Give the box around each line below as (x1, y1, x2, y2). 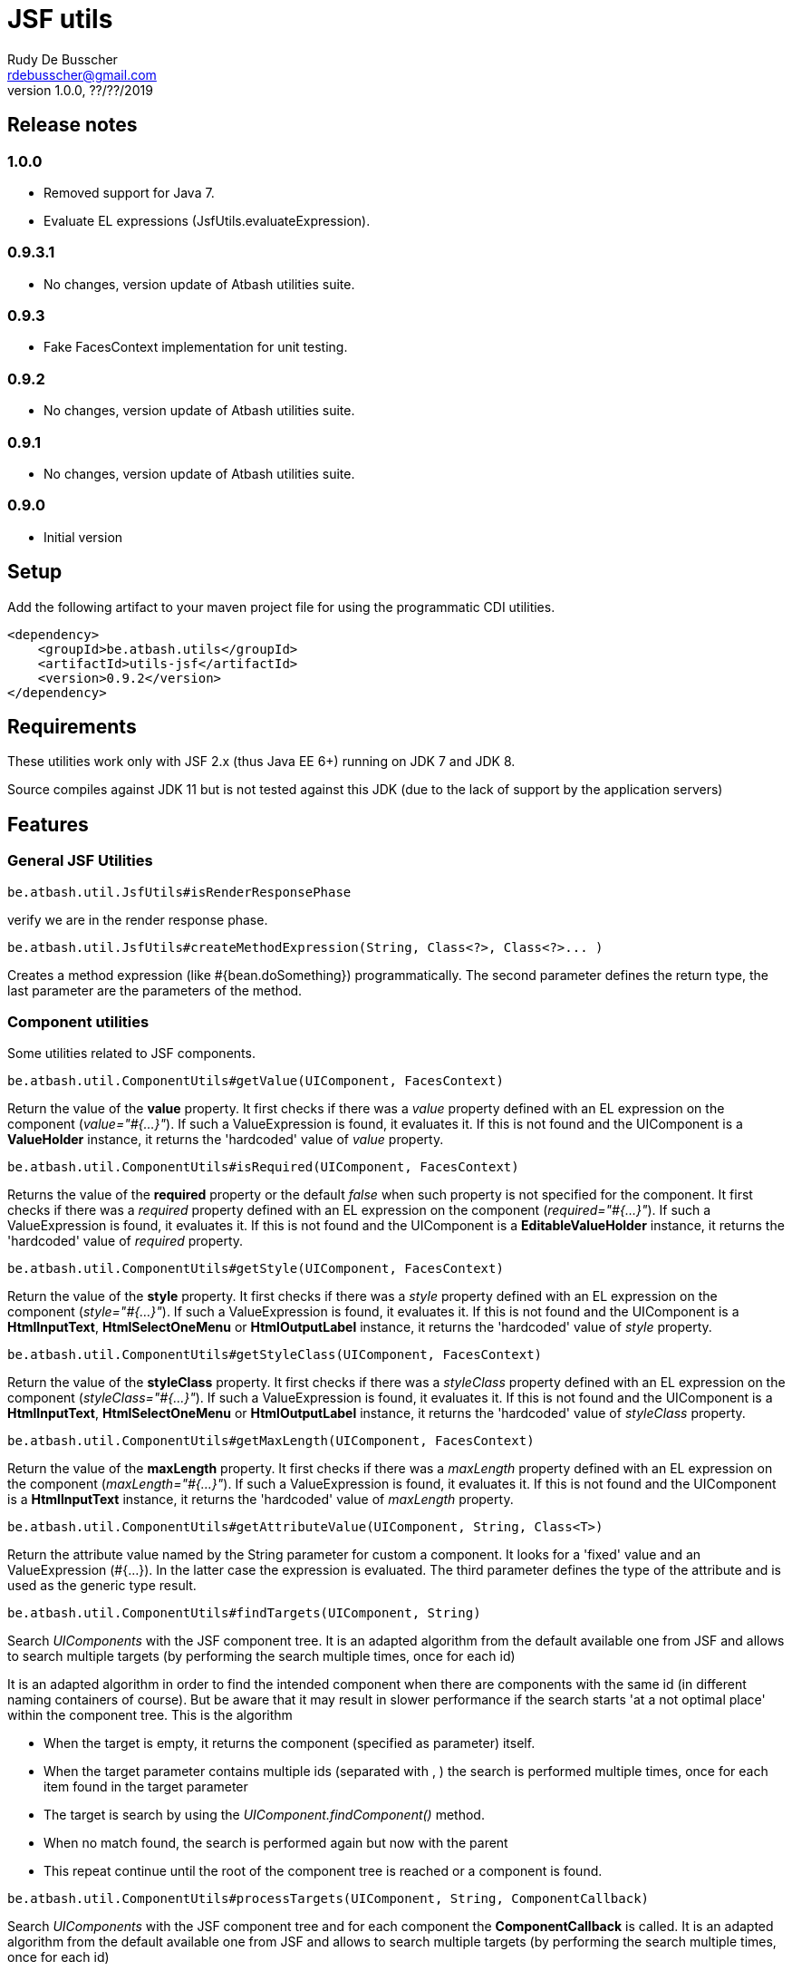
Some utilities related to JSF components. (7, 1045, 256, 1062)
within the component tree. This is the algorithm (7, 1707, 293, 1723)
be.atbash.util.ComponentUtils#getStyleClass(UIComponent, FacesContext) (7, 1347, 543, 1363)
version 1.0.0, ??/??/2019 (7, 82, 153, 98)
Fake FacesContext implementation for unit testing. (43, 339, 348, 355)
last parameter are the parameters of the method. (7, 982, 303, 998)
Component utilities (7, 1013, 150, 1031)
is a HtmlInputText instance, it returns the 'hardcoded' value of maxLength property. (7, 1491, 514, 1508)
